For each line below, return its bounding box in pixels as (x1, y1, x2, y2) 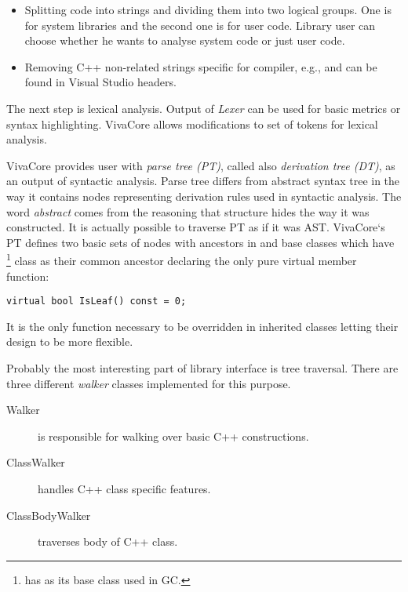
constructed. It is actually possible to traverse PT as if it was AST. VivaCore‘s (6, 219, 385, 235)
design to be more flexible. (6, 333, 133, 350)
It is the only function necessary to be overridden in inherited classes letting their (6, 318, 399, 334)
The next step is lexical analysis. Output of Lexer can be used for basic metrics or (6, 100, 401, 116)
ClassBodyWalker (6, 507, 91, 523)
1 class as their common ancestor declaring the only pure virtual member (6, 250, 357, 268)
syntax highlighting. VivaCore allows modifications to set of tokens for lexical (6, 115, 378, 132)
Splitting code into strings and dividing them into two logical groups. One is (24, 2, 392, 17)
